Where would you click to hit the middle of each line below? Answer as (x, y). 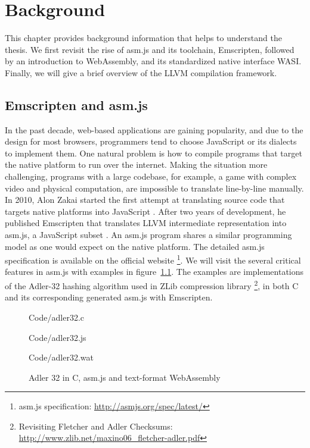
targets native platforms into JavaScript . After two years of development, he (145, 211)
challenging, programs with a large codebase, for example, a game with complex (151, 176)
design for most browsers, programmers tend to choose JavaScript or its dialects (151, 141)
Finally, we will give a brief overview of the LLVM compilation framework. (141, 72)
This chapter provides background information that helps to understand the (143, 38)
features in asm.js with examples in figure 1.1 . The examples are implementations (154, 272)
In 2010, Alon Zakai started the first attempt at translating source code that (145, 200)
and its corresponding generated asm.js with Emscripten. (109, 297)
